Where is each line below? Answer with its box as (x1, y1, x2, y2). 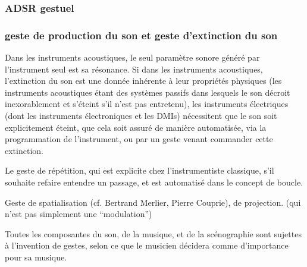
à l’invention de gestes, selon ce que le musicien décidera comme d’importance (5, 239, 289, 252)
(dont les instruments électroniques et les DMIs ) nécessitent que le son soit (5, 109, 277, 122)
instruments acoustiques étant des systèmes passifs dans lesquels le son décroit (5, 86, 290, 98)
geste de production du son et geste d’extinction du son (5, 27, 278, 42)
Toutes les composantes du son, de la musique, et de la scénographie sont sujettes (5, 227, 302, 240)
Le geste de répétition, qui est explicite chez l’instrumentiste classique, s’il (5, 164, 274, 177)
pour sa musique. (5, 250, 67, 263)
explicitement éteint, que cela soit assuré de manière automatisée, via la (5, 121, 267, 133)
